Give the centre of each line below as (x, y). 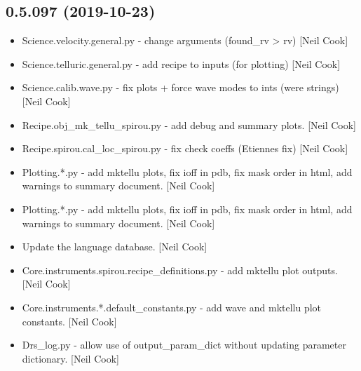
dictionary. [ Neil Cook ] (70, 358)
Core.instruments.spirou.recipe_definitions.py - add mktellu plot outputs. (180, 270)
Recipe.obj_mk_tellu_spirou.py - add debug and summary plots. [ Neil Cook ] (189, 124)
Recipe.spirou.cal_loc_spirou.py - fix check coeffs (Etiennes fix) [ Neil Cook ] (185, 148)
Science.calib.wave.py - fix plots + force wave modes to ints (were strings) (180, 87)
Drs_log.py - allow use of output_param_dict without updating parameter (184, 345)
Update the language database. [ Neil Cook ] (115, 247)
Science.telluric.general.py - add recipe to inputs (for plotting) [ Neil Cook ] (181, 63)
